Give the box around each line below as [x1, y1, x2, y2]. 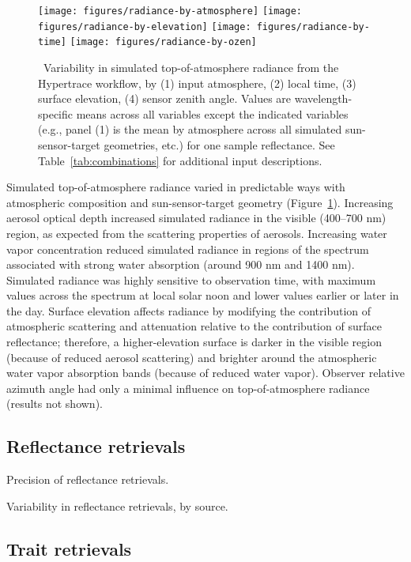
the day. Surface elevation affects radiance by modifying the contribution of [6, 302, 371, 319]
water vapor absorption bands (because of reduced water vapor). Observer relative [6, 364, 405, 381]
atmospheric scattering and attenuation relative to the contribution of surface [6, 318, 382, 334]
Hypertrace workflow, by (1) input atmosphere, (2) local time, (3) [38, 74, 356, 91]
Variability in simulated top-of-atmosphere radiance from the [43, 58, 339, 75]
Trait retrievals [6, 536, 132, 560]
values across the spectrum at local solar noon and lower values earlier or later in [6, 287, 399, 304]
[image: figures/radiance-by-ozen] [70, 36, 257, 48]
